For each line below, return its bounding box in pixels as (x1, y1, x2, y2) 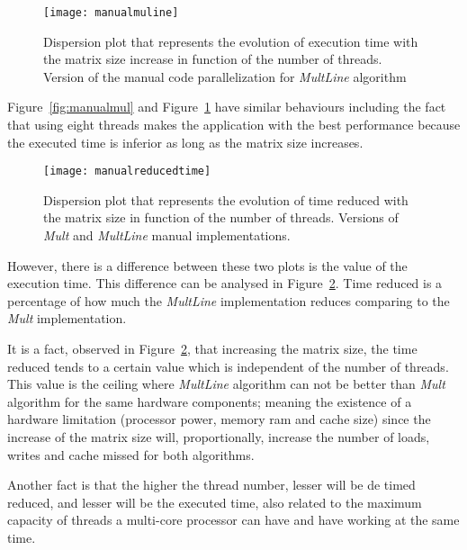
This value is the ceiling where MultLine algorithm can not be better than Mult (7, 374, 445, 393)
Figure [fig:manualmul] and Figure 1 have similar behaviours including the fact (7, 97, 446, 116)
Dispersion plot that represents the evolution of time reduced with (43, 190, 409, 209)
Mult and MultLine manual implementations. (43, 226, 291, 245)
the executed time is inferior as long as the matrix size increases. (7, 132, 364, 151)
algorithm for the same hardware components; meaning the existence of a (7, 392, 412, 410)
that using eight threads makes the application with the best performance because (7, 115, 461, 134)
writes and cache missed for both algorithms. (7, 445, 255, 464)
